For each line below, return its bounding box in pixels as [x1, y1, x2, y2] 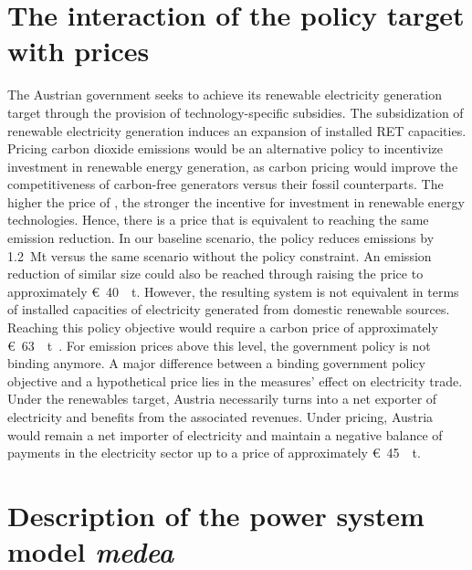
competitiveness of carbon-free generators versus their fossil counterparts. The [7, 174, 444, 194]
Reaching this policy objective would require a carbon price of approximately [7, 318, 438, 337]
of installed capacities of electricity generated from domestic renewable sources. [7, 300, 450, 319]
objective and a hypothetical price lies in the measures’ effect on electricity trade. [7, 371, 463, 390]
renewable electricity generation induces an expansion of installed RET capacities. [7, 121, 467, 140]
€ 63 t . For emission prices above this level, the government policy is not [7, 335, 431, 354]
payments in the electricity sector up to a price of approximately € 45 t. [7, 443, 421, 462]
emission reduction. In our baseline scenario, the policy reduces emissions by [7, 228, 435, 248]
